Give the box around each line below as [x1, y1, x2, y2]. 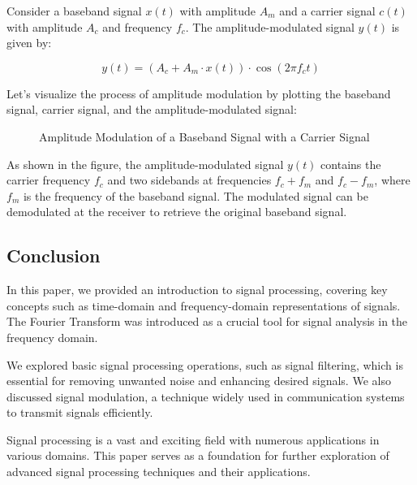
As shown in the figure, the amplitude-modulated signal [6, 155, 284, 172]
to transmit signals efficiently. [6, 404, 153, 421]
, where [374, 171, 411, 188]
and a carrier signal [279, 2, 376, 19]
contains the [320, 155, 381, 172]
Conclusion [6, 243, 101, 268]
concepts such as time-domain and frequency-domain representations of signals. [6, 297, 401, 314]
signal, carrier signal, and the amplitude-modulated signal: [6, 101, 297, 118]
